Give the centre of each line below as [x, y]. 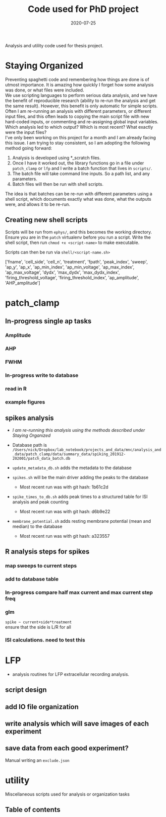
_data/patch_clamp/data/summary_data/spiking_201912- [69, 454]
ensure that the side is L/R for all [38, 627]
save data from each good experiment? [67, 748]
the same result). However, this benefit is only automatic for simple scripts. [82, 106]
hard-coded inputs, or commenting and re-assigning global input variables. [82, 122]
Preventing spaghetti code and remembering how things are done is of [77, 79]
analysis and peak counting [40, 502]
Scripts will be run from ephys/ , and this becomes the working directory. [79, 232]
